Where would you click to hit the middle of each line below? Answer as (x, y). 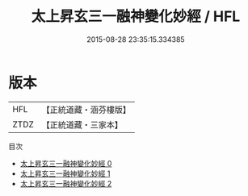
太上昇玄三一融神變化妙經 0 (66, 163)
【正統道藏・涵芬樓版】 (86, 110)
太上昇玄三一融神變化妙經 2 (66, 183)
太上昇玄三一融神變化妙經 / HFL (136, 17)
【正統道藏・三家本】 (82, 124)
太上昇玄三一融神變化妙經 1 (65, 173)
